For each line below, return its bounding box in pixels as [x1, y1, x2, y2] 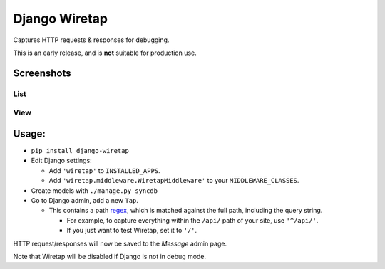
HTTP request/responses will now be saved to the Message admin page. [13, 239, 227, 248]
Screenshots [13, 67, 71, 79]
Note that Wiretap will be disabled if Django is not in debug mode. [13, 252, 207, 260]
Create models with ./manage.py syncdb [31, 186, 158, 195]
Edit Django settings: [31, 157, 92, 165]
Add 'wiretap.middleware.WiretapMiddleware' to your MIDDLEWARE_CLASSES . [48, 176, 299, 185]
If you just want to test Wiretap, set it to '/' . [66, 226, 197, 235]
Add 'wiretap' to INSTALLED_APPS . [48, 166, 160, 174]
